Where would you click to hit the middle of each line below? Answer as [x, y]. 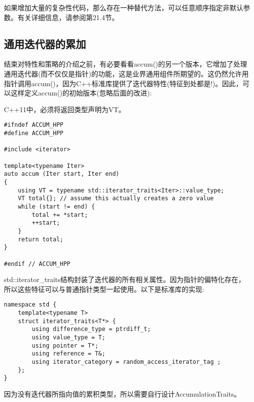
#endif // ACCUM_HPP [37, 264]
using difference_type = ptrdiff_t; [91, 329]
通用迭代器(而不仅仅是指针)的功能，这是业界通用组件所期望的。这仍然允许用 [126, 73]
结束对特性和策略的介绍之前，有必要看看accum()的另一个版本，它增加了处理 [126, 64]
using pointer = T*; [65, 345]
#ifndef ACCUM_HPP [34, 125]
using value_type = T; [69, 337]
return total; [41, 239]
